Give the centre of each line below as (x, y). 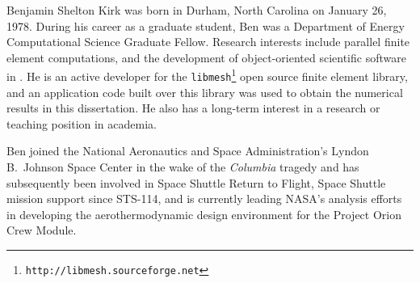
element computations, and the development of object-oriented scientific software (206, 57)
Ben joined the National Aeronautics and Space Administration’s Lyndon (188, 151)
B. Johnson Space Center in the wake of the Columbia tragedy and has (183, 167)
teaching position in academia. (82, 123)
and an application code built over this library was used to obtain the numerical (205, 92)
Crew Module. (42, 230)
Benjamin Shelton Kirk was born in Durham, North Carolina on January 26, (197, 10)
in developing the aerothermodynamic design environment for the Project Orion (204, 214)
